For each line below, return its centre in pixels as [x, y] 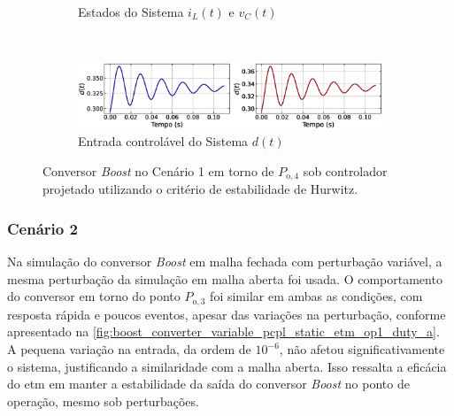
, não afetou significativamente [362, 349]
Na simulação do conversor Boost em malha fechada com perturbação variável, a [225, 262]
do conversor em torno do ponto [94, 296]
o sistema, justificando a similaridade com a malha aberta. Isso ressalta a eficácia [227, 366]
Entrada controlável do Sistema [163, 141]
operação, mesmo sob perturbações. [103, 401]
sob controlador [345, 170]
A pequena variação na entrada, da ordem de [129, 349]
